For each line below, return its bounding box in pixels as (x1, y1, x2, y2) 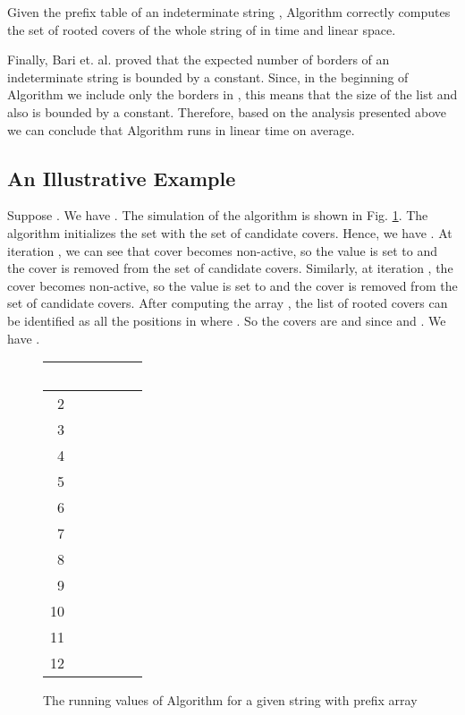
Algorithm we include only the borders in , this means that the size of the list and (7, 85, 458, 104)
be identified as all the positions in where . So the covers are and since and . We (7, 311, 446, 329)
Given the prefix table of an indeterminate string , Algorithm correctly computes (7, 3, 451, 21)
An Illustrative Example (7, 164, 236, 192)
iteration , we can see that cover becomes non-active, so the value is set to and (7, 241, 438, 260)
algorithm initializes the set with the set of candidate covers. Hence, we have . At (7, 223, 452, 242)
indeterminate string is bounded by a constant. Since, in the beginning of (7, 67, 409, 86)
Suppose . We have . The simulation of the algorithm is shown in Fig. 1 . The (7, 206, 428, 225)
